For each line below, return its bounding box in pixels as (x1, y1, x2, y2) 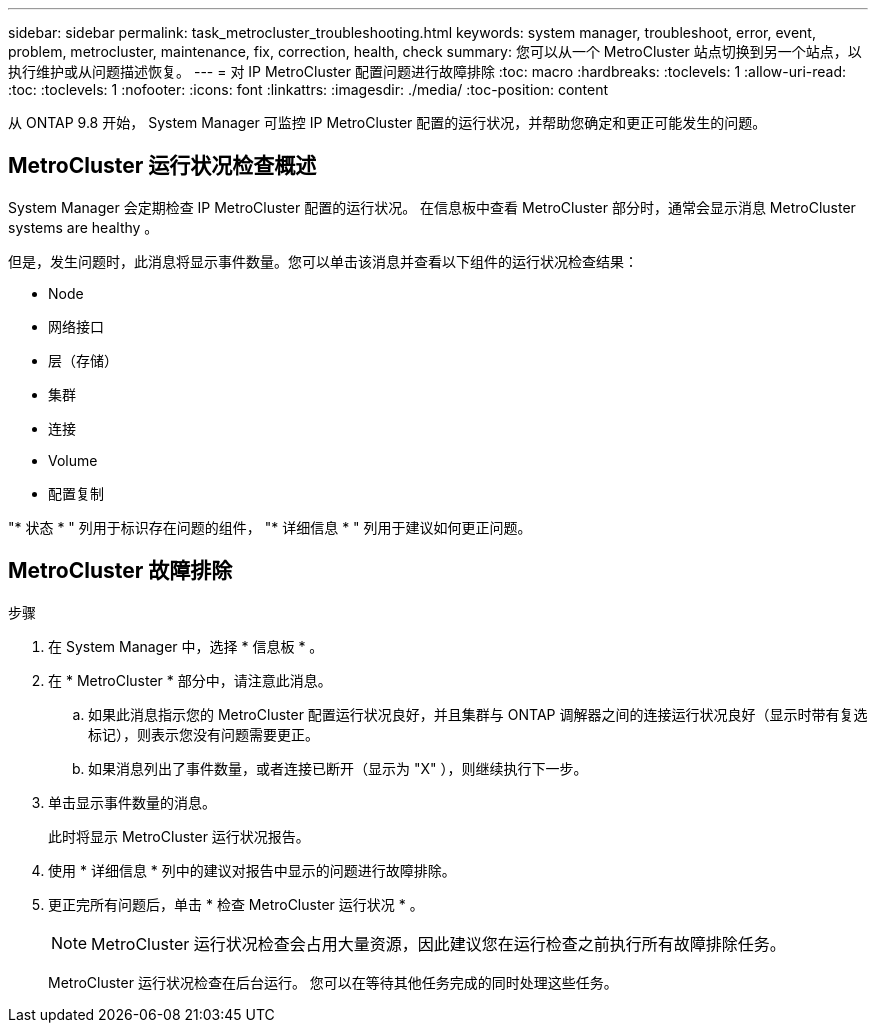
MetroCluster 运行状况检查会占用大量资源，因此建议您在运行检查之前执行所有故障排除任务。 (91, 933, 786, 954)
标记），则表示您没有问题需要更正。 (88, 725, 319, 743)
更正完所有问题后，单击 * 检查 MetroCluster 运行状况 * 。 (48, 895, 424, 913)
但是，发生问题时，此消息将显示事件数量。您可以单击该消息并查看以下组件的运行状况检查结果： (8, 252, 638, 270)
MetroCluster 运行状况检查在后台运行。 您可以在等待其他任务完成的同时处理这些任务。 (48, 973, 618, 991)
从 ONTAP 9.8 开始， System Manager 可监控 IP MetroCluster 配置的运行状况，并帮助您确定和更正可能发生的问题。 (8, 114, 767, 131)
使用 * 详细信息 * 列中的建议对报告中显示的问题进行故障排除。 (48, 861, 456, 879)
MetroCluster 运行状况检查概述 (8, 153, 317, 179)
